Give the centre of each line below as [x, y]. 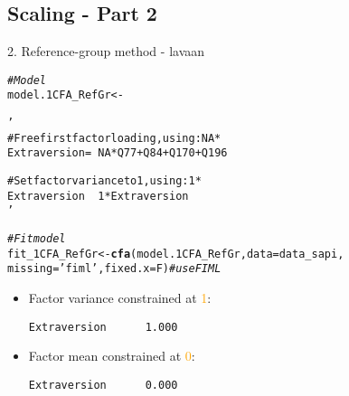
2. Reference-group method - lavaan [106, 51]
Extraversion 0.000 [103, 385]
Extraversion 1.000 [103, 327]
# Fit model [37, 239]
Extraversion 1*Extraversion [98, 196]
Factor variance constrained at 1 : [120, 298]
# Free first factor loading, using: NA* [114, 138]
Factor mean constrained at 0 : [112, 356]
